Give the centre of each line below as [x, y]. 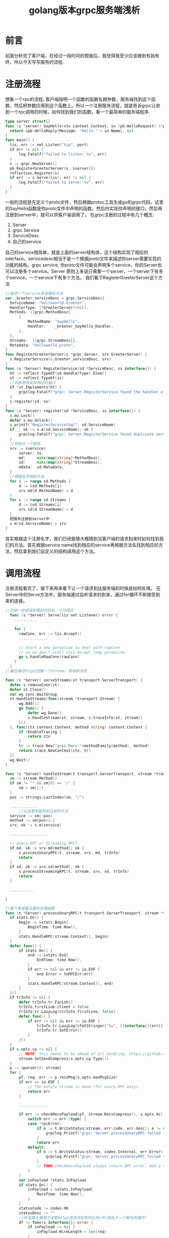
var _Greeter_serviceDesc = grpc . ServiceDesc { [55, 298]
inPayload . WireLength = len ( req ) [72, 1232]
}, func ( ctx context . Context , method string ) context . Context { [78, 727]
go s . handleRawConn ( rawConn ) [49, 657]
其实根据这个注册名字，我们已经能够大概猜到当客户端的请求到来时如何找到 [82, 538]
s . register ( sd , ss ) [30, 402]
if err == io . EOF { [39, 1082]
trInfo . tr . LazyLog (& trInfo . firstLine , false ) [67, 1011]
